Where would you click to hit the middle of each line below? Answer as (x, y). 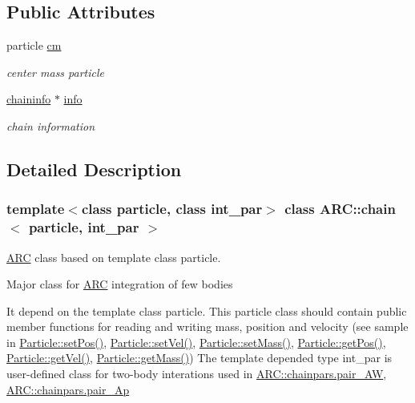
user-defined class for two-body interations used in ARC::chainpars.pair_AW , (197, 374)
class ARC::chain (340, 209)
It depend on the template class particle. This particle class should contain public (207, 310)
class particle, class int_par (172, 209)
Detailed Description (94, 169)
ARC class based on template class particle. (114, 257)
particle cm (34, 45)
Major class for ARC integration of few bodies (120, 284)
